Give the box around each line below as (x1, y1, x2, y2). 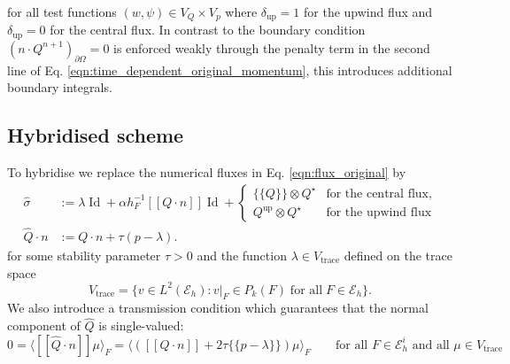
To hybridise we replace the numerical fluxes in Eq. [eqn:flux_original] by (7, 163, 406, 182)
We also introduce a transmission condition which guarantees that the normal (7, 298, 429, 317)
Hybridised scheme (7, 121, 184, 149)
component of (7, 316, 81, 335)
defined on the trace (344, 245, 452, 264)
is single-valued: (98, 316, 184, 335)
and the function (197, 245, 287, 264)
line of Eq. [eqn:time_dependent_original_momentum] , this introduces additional (7, 60, 452, 79)
